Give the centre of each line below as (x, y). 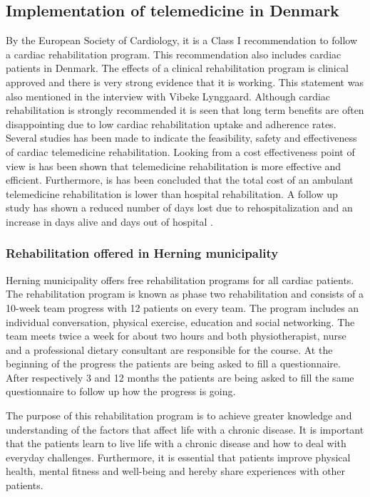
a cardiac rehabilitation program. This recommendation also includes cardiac (174, 54)
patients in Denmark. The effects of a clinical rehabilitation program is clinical (177, 68)
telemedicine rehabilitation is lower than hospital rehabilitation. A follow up (172, 193)
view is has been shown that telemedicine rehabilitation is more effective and (174, 166)
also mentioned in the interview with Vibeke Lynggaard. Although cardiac (168, 96)
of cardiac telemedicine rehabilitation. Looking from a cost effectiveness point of (180, 151)
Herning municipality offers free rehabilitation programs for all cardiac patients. (180, 279)
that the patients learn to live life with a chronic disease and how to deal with (176, 443)
